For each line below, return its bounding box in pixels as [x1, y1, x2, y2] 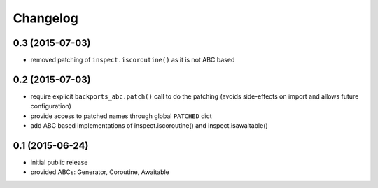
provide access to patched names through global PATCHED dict [30, 112, 213, 120]
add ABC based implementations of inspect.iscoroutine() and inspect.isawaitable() [30, 122, 269, 130]
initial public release [30, 158, 88, 167]
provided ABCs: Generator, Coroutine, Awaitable [30, 168, 169, 176]
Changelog [13, 10, 78, 26]
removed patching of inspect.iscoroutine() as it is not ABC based [30, 56, 235, 64]
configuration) [30, 102, 71, 110]
